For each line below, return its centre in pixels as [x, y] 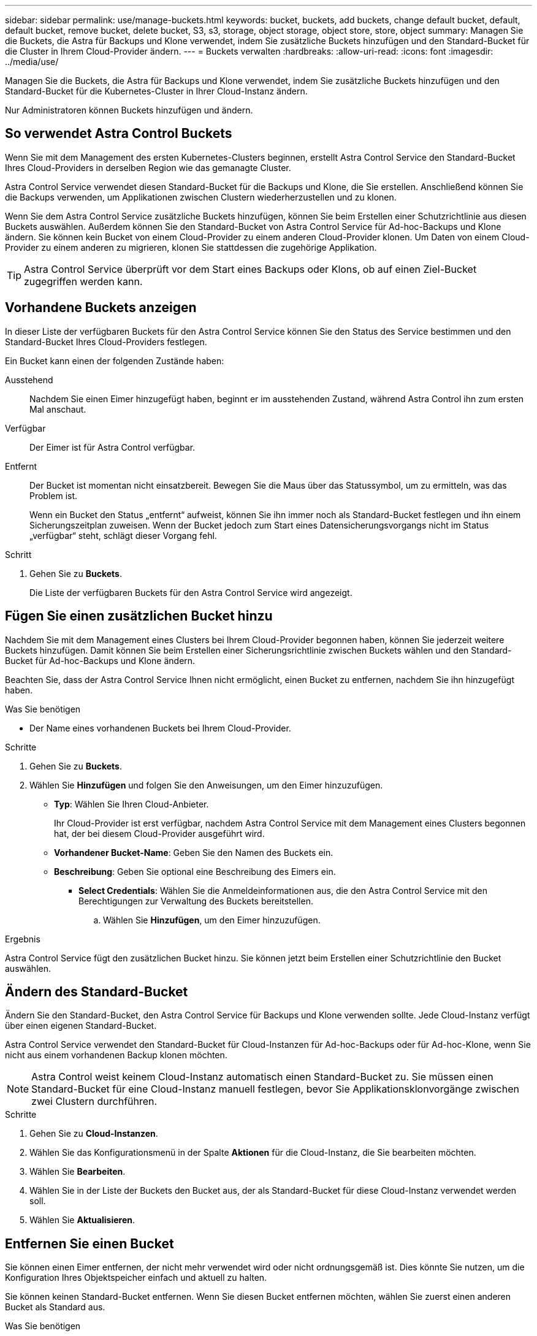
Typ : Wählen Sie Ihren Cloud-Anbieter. [131, 804]
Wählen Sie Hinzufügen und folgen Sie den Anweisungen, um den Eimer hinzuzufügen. [206, 785]
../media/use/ [32, 62]
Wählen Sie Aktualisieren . [82, 1220]
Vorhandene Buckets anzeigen [101, 308]
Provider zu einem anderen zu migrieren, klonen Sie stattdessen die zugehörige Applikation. [191, 247]
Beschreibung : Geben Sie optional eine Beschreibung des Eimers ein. [195, 871]
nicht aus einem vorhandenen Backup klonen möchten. [116, 1055]
